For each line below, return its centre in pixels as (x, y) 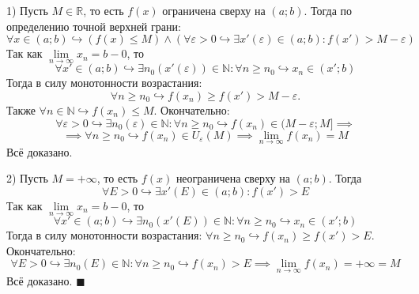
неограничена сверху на (233, 178)
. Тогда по (328, 10)
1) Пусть (27, 10)
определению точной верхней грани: (94, 26)
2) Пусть (27, 178)
